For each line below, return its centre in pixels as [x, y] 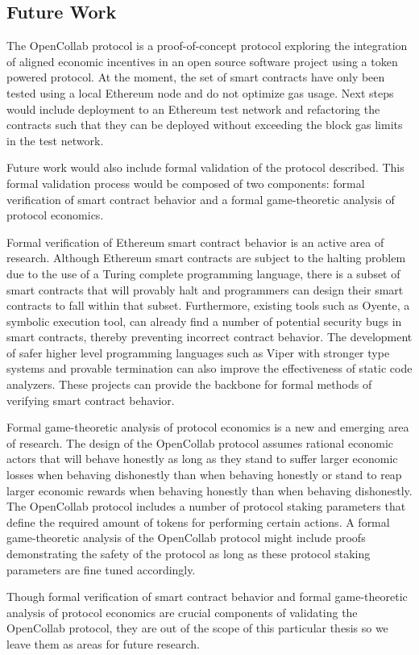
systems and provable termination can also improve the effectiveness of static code [209, 368]
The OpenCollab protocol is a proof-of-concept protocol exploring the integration [207, 46]
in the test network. [55, 140]
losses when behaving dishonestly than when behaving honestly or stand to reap [204, 475]
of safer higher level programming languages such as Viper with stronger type [198, 352]
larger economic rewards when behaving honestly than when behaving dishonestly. [209, 490]
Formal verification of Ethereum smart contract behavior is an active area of [195, 242]
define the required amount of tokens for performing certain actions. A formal [198, 521]
